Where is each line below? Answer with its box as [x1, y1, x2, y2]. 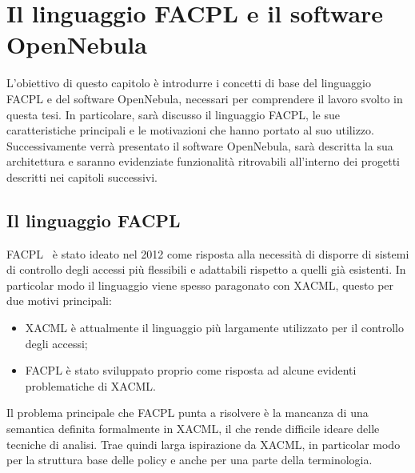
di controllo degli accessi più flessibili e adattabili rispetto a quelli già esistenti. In [6, 261, 406, 278]
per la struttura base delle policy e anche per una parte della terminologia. [6, 451, 373, 468]
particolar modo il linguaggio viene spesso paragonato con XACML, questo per [6, 276, 394, 293]
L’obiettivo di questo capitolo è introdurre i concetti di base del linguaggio [6, 74, 371, 91]
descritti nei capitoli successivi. [6, 168, 158, 185]
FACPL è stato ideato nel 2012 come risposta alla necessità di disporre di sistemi [6, 245, 409, 262]
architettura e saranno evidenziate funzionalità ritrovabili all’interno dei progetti [6, 153, 400, 170]
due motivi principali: [6, 292, 112, 309]
